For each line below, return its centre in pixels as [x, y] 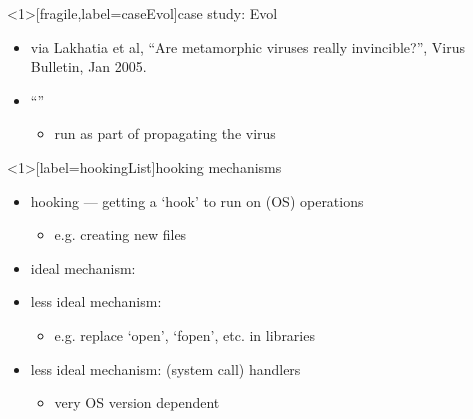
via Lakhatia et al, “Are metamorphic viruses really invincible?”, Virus [248, 46]
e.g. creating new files [120, 234]
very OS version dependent [137, 402]
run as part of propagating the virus [165, 133]
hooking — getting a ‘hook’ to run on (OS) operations [197, 200]
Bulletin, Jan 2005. [88, 66]
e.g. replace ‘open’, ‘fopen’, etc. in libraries [184, 334]
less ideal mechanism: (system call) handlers [165, 368]
